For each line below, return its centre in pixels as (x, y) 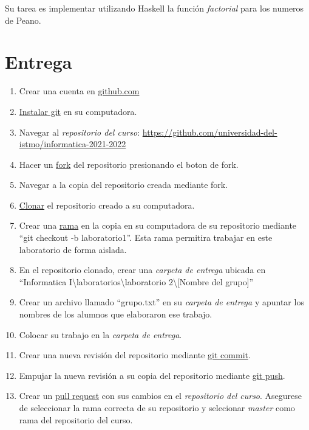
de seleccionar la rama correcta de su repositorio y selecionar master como (157, 407)
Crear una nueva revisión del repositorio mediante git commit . (135, 355)
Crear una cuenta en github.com (79, 91)
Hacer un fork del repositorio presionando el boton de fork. (129, 164)
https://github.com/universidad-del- (210, 132)
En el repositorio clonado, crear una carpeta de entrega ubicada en (142, 270)
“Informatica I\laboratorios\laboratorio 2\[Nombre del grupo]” (136, 281)
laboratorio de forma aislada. (73, 249)
